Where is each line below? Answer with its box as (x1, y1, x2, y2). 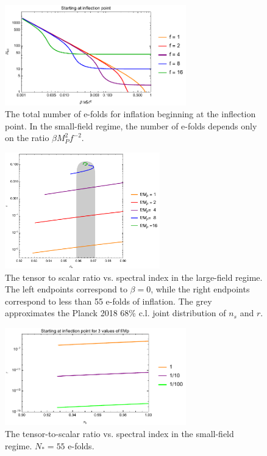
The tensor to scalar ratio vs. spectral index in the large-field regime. (5, 270, 263, 283)
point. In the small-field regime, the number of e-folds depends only (5, 119, 257, 132)
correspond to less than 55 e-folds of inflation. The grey (5, 294, 212, 307)
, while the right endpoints (151, 283, 250, 295)
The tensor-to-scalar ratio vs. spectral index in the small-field (5, 427, 234, 440)
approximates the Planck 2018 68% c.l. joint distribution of (5, 306, 226, 319)
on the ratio (5, 131, 49, 144)
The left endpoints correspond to (5, 283, 127, 295)
